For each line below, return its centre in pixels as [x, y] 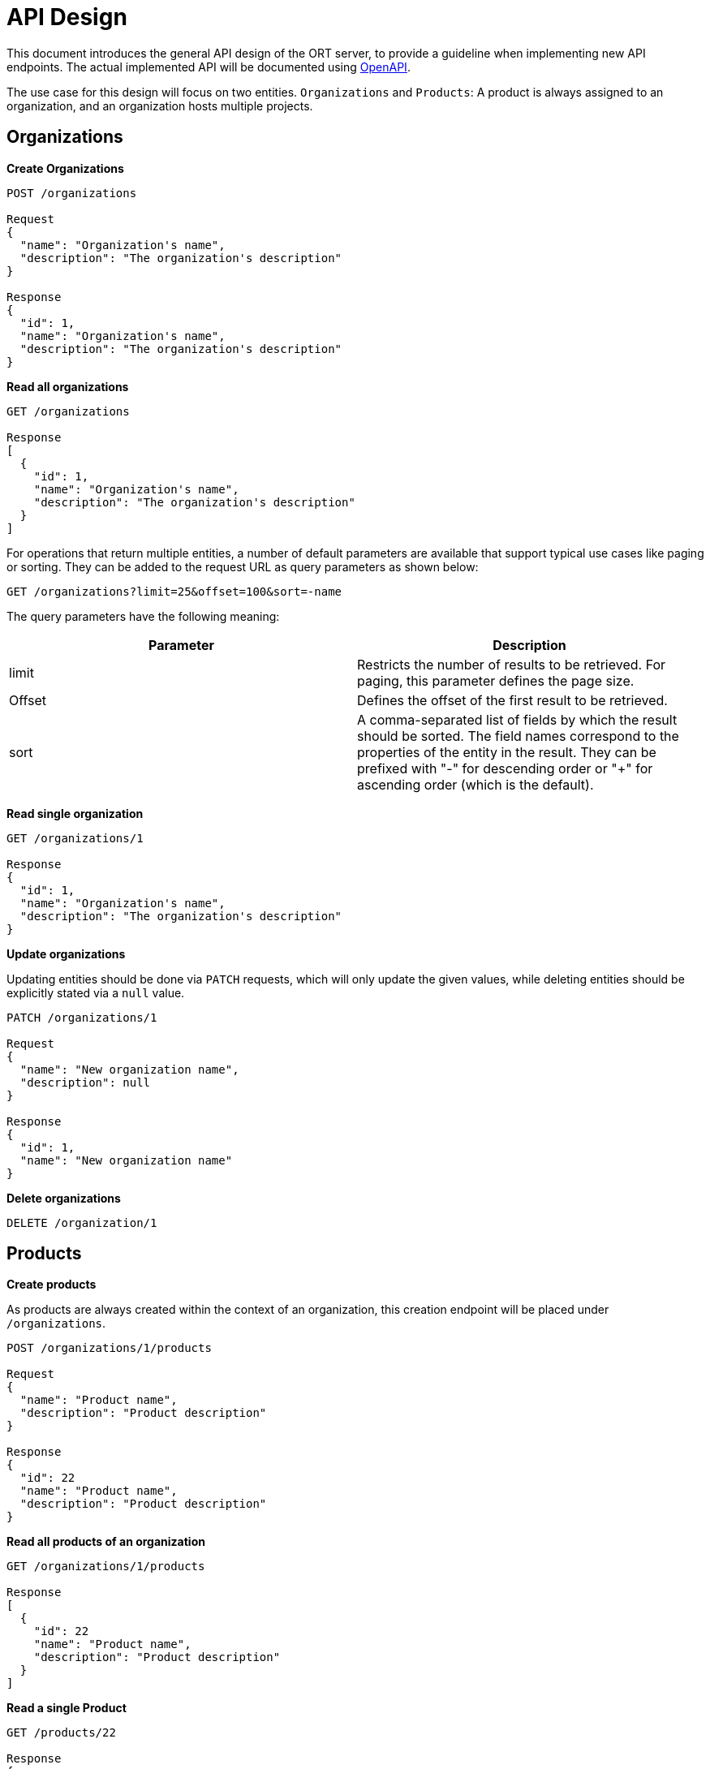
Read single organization [75, 813]
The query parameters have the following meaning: [143, 616]
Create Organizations [65, 168]
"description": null [85, 1082]
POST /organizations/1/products [109, 1348]
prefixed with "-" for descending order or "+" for [505, 768]
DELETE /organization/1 [82, 1222]
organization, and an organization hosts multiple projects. [160, 105]
